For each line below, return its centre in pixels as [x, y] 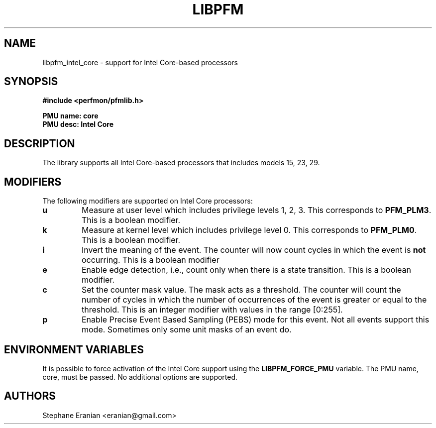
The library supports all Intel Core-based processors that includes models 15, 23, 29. [181, 163]
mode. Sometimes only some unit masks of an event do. [186, 330]
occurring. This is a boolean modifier [150, 260]
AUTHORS [30, 396]
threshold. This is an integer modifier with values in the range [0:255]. [212, 310]
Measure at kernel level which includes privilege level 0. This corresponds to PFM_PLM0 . [249, 230]
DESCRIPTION [40, 143]
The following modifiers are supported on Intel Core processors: [148, 201]
